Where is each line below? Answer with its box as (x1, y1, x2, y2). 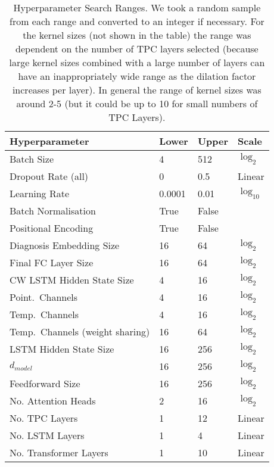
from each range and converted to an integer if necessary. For (10, 14, 264, 28)
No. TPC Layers (10, 411, 78, 425)
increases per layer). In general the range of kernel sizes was (12, 83, 261, 96)
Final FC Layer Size (10, 256, 94, 269)
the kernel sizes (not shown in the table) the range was (23, 28, 251, 42)
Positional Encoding (10, 221, 94, 235)
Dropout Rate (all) (10, 169, 89, 183)
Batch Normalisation (10, 204, 96, 217)
